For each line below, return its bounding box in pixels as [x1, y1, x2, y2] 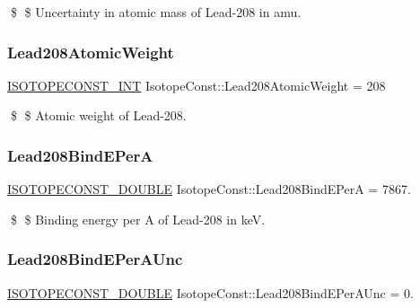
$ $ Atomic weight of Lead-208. [10, 106, 187, 125]
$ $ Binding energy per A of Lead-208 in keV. [10, 209, 266, 228]
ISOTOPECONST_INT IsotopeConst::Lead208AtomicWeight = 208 [7, 75, 386, 94]
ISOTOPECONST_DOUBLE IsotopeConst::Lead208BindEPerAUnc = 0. [7, 283, 414, 302]
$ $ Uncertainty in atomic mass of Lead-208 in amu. [10, 3, 302, 21]
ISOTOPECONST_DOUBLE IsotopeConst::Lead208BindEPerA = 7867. [7, 180, 411, 198]
